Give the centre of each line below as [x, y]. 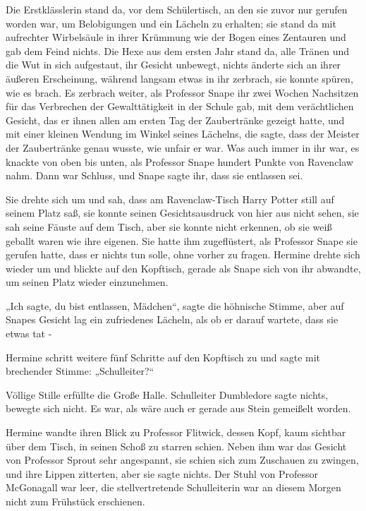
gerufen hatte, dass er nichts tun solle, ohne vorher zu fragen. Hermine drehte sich [183, 254]
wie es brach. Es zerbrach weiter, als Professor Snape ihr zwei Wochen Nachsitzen [182, 92]
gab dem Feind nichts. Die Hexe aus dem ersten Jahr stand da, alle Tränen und [178, 50]
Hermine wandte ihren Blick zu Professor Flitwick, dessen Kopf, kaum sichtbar [176, 432]
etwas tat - [29, 333]
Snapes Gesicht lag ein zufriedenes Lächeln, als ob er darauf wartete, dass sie [172, 319]
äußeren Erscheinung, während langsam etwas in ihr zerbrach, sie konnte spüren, [179, 78]
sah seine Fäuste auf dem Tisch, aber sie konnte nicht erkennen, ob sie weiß [169, 226]
